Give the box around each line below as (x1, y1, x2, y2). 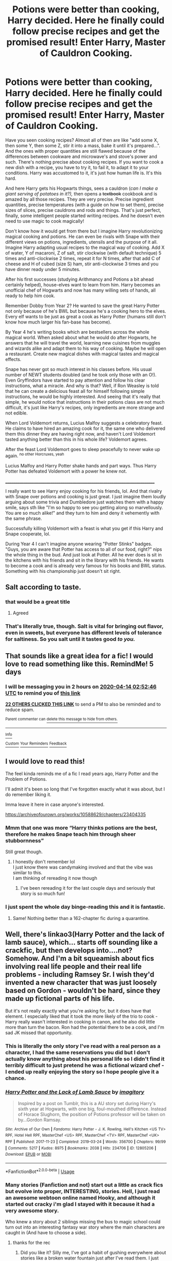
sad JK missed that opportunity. (5, 1030, 73, 1036)
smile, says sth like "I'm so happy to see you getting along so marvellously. (5, 504, 163, 510)
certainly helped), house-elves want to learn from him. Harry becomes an (5, 281, 160, 287)
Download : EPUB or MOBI (5, 1152, 52, 1157)
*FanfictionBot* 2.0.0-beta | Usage (5, 1167, 75, 1175)
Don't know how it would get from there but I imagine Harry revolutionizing (5, 228, 163, 234)
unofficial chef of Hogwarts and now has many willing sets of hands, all (5, 287, 156, 293)
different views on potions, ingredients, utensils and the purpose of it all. (5, 239, 158, 245)
